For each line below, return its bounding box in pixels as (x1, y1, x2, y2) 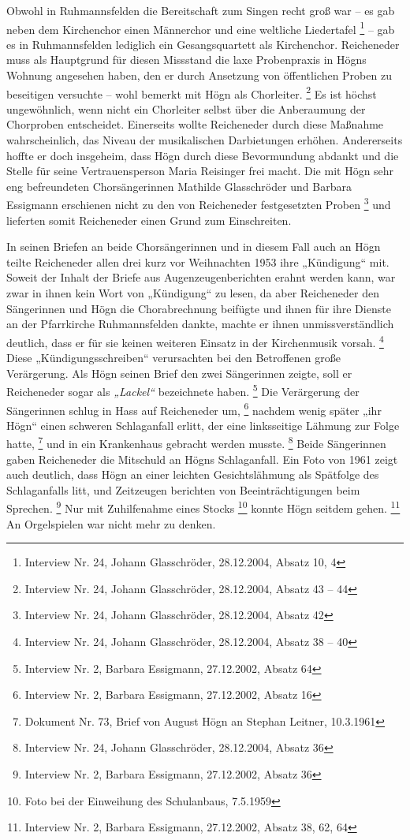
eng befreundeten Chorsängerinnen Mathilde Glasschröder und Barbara (6, 177, 352, 194)
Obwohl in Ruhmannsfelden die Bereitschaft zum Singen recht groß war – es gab (6, 2, 395, 18)
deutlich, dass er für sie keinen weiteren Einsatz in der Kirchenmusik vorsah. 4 (6, 331, 384, 350)
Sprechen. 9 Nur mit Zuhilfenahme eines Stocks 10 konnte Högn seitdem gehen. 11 (6, 498, 401, 517)
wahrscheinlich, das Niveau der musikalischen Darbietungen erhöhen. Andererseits (6, 132, 403, 148)
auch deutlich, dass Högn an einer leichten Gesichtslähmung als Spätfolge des (6, 466, 379, 483)
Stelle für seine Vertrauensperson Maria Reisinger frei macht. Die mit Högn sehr (6, 162, 394, 179)
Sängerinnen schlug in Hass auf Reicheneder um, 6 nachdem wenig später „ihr (6, 399, 382, 418)
